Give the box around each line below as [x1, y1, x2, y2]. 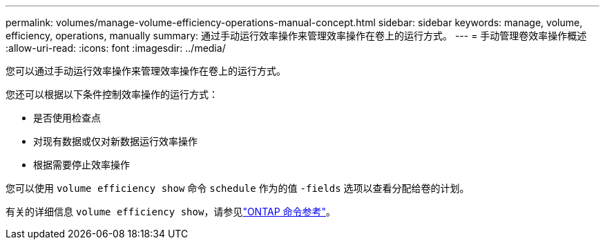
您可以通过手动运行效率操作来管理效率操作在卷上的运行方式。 [6, 65, 286, 77]
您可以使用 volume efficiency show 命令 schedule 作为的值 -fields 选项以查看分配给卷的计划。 [6, 182, 470, 194]
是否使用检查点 [33, 112, 101, 124]
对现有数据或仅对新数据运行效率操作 [33, 135, 198, 147]
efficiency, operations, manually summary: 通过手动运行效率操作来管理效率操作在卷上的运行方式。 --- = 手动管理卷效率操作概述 [6, 30, 587, 41]
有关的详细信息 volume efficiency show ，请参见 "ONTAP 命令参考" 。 [6, 206, 336, 217]
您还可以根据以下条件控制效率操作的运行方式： [6, 88, 218, 100]
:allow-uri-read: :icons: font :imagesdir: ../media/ [6, 42, 226, 54]
